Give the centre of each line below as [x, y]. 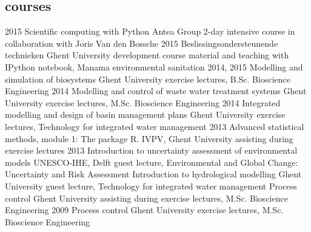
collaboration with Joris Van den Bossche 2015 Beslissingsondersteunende [142, 43]
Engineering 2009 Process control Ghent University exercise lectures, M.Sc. [144, 210]
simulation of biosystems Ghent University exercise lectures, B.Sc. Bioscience [148, 79]
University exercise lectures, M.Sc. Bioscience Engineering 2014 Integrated [143, 102]
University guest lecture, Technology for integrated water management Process [151, 186]
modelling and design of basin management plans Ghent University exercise [145, 114]
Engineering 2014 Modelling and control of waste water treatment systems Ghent [156, 91]
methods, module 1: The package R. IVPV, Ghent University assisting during [149, 138]
